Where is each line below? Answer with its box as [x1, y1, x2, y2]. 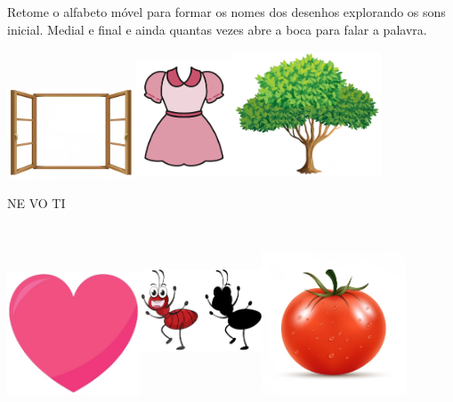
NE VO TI [7, 194, 66, 213]
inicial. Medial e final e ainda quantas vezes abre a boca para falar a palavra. [7, 20, 427, 38]
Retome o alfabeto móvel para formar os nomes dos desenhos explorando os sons [7, 3, 446, 20]
